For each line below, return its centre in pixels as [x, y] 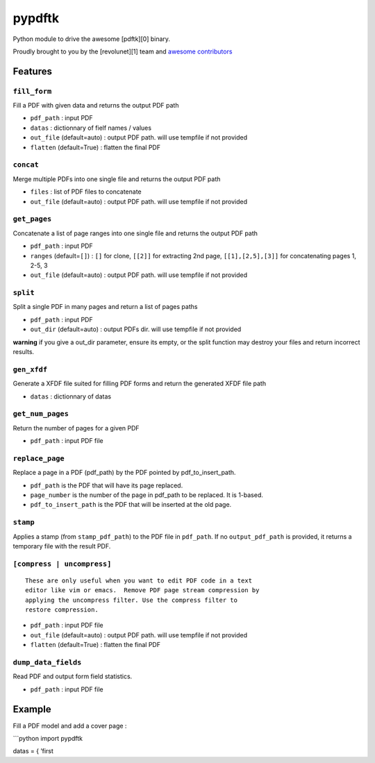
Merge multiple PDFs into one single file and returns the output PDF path [117, 179]
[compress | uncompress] [62, 564]
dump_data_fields [47, 662]
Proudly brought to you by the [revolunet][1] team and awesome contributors [123, 51]
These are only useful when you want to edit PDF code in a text [139, 580]
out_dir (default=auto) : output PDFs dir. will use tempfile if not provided [136, 329]
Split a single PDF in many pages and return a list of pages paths [105, 307]
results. [24, 351]
